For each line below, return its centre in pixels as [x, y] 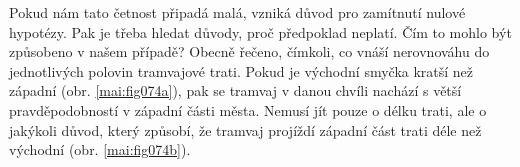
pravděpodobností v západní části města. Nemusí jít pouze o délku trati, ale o [248, 109]
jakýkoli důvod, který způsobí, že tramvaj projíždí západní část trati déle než [245, 129]
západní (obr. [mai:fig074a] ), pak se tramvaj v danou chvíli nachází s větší [235, 90]
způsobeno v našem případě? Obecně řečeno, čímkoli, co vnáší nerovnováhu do [249, 51]
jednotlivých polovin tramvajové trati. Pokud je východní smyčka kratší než [241, 70]
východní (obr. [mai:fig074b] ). [100, 149]
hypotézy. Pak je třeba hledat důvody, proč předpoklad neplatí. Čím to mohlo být [260, 31]
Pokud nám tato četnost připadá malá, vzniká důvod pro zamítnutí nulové [237, 12]
